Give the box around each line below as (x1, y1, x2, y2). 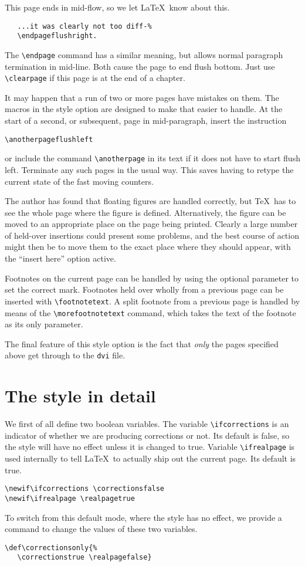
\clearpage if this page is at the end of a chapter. (5, 72, 185, 84)
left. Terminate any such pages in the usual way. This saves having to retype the (5, 163, 294, 175)
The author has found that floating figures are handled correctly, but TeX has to (5, 195, 296, 207)
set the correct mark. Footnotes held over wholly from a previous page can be (5, 283, 284, 296)
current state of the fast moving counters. (5, 175, 154, 187)
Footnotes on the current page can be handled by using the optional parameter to (5, 272, 299, 284)
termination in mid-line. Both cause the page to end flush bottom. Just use (5, 60, 275, 72)
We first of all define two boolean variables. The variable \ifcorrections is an (5, 418, 289, 430)
